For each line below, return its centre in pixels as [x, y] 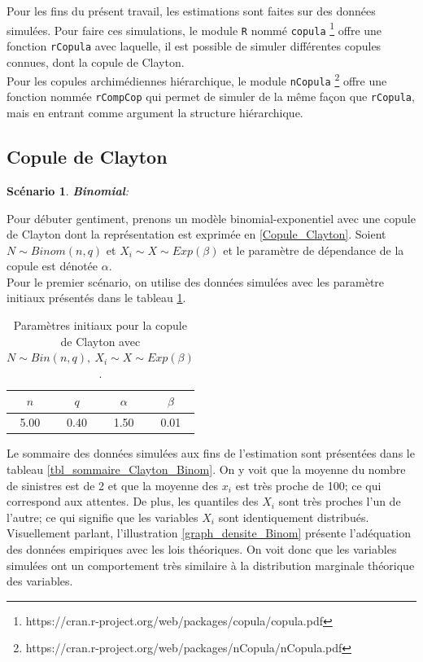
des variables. [40, 581]
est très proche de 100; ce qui [308, 485]
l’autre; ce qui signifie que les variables [102, 517]
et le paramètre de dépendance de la [314, 250]
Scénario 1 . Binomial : [68, 190]
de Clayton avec [100, 341]
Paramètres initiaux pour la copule [100, 325]
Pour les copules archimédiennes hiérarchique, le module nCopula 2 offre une [197, 79]
